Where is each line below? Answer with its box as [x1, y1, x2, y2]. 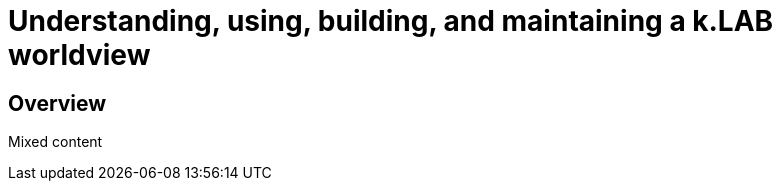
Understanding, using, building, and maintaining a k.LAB [8, 4, 774, 38]
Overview [8, 90, 107, 116]
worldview [8, 38, 151, 72]
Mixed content [8, 133, 103, 151]
